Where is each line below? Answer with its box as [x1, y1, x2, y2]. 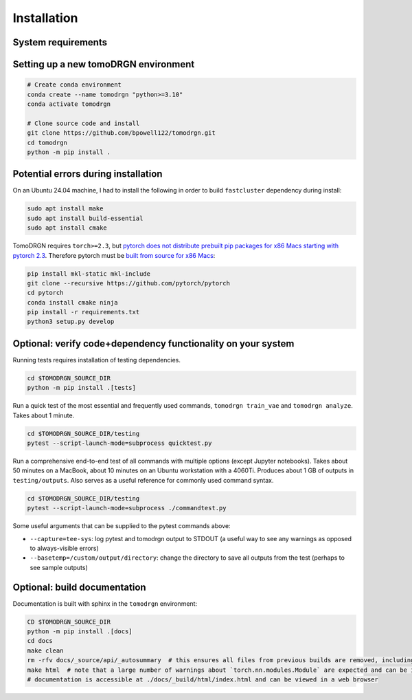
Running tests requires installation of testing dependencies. [12, 356, 181, 364]
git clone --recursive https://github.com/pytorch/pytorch [27, 279, 230, 287]
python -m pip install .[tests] [27, 384, 137, 392]
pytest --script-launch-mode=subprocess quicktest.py [27, 439, 212, 447]
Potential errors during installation [12, 168, 163, 180]
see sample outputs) [30, 563, 89, 571]
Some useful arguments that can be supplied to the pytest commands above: [12, 522, 231, 530]
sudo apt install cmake [27, 224, 108, 232]
